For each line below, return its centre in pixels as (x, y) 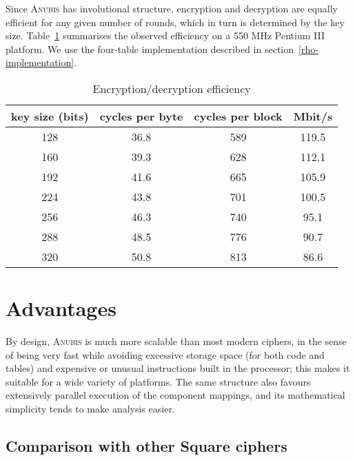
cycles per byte (141, 116)
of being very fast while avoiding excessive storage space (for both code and (165, 354)
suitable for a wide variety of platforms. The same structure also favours (158, 381)
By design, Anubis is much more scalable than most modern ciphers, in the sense (176, 341)
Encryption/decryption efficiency (172, 88)
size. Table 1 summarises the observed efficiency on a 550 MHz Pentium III (165, 35)
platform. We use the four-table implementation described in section (150, 49)
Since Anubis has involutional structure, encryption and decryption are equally (172, 8)
